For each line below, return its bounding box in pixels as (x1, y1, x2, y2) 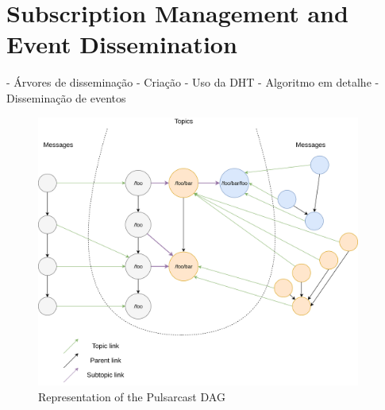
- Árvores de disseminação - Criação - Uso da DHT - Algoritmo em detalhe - (6, 74, 379, 91)
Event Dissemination (6, 28, 237, 60)
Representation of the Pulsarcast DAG (38, 388, 225, 404)
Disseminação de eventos (6, 89, 126, 106)
